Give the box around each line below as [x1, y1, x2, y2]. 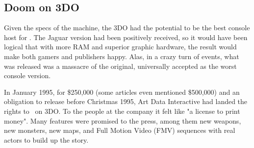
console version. [4, 70, 51, 81]
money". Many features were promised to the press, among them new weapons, [4, 115, 241, 126]
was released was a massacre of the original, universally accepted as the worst [4, 61, 237, 71]
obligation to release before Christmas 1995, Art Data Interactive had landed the [4, 96, 248, 106]
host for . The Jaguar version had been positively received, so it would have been [4, 32, 248, 42]
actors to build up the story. [4, 134, 89, 145]
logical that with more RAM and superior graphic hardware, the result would [4, 42, 237, 52]
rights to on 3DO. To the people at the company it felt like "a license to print [4, 106, 240, 116]
